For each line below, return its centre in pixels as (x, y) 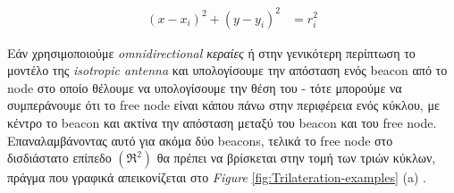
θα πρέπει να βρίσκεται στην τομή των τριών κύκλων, (296, 158)
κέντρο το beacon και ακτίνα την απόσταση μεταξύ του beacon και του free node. (222, 122)
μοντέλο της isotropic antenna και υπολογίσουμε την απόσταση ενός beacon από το (227, 70)
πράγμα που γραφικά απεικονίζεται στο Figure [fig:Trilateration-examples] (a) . (217, 177)
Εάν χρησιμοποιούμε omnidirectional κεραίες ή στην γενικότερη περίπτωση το (211, 52)
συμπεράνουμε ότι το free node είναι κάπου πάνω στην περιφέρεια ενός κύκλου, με (223, 105)
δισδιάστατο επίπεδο (59, 158)
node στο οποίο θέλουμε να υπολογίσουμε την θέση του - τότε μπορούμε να (205, 87)
